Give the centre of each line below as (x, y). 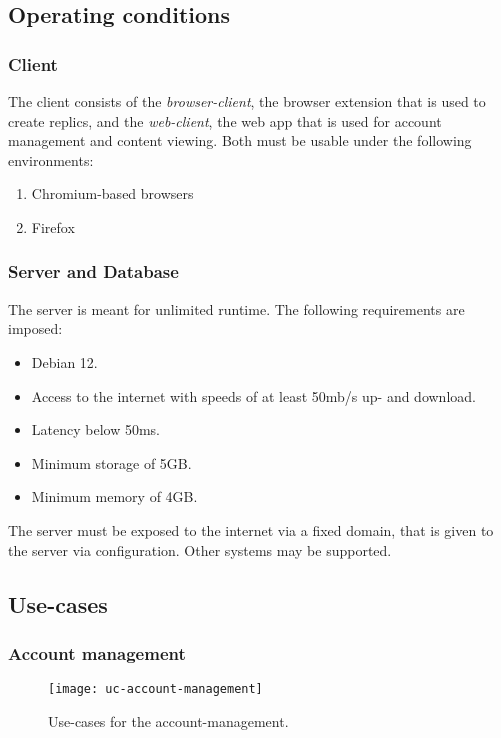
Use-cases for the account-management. (168, 720)
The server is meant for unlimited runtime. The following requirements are (236, 308)
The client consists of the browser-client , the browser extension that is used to (247, 101)
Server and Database (93, 271)
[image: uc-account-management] (155, 689)
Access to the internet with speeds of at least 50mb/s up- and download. (253, 395)
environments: (51, 159)
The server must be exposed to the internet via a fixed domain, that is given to (251, 529)
